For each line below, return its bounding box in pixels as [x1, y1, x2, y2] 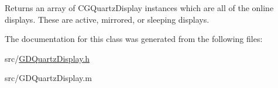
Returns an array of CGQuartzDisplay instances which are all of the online [5, 2, 274, 13]
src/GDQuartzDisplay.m [5, 72, 92, 84]
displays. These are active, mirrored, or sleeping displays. [5, 13, 210, 25]
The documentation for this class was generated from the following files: [5, 33, 263, 45]
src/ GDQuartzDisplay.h [5, 52, 90, 64]
